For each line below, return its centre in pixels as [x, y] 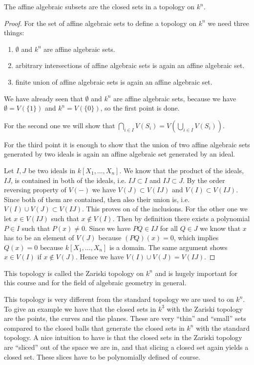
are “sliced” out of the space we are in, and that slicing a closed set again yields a [126, 347]
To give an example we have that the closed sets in [80, 308]
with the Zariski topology [205, 308]
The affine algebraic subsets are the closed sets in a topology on [99, 6]
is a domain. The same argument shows [169, 247]
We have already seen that [43, 98]
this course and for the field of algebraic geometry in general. [95, 283]
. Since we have [108, 228]
